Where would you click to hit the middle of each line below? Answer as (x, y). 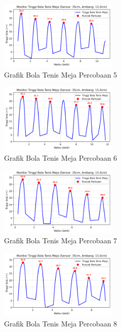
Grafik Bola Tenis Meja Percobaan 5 (61, 75)
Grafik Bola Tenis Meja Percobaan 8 (61, 323)
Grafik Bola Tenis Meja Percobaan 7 (61, 241)
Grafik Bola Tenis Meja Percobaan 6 (61, 157)
